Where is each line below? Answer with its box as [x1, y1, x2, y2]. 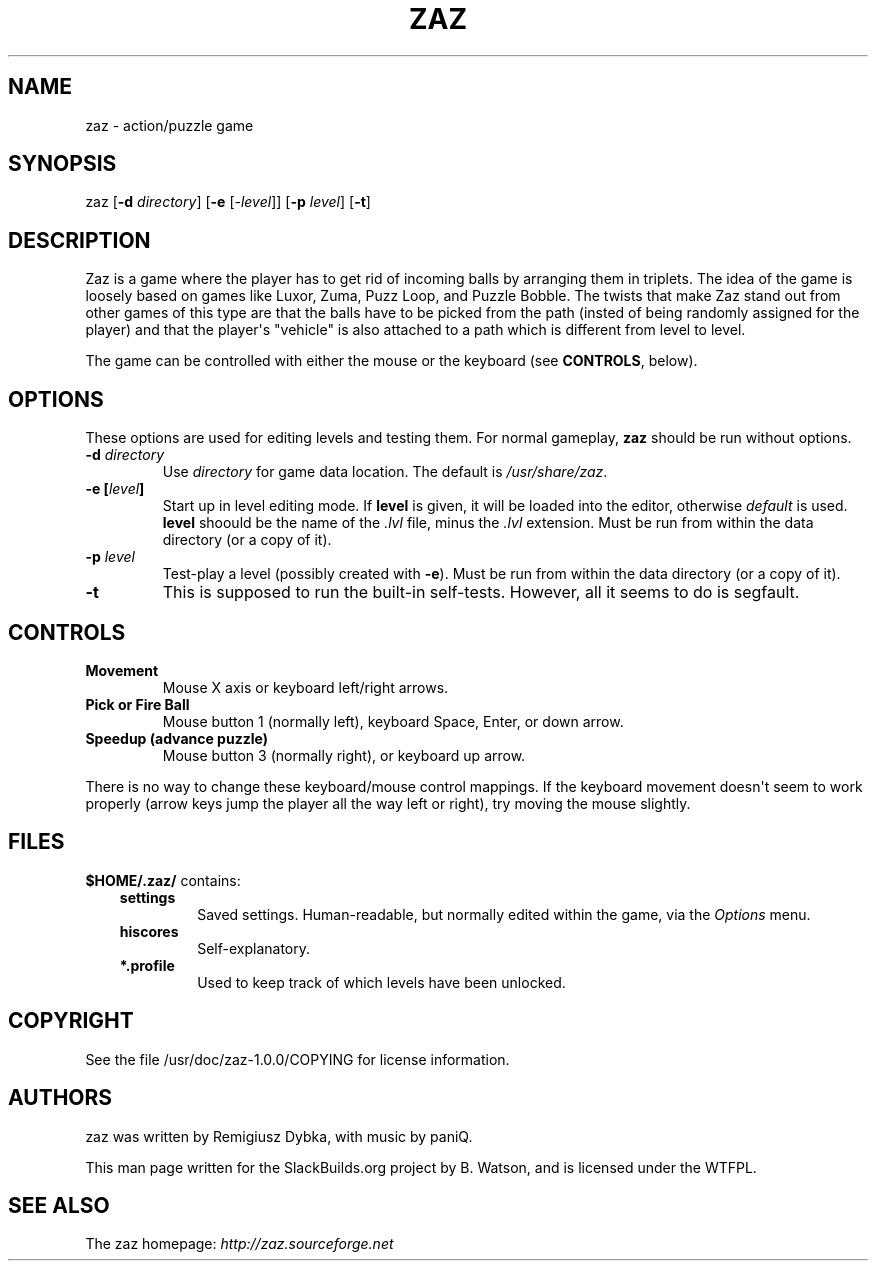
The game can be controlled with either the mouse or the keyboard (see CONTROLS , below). [85, 352, 698, 370]
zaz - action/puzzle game [85, 116, 254, 134]
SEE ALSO [8, 1192, 110, 1218]
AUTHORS [8, 1085, 113, 1111]
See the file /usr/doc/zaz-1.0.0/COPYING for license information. [85, 1050, 510, 1068]
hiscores [119, 922, 179, 940]
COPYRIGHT [8, 1008, 134, 1034]
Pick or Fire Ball [85, 695, 190, 713]
